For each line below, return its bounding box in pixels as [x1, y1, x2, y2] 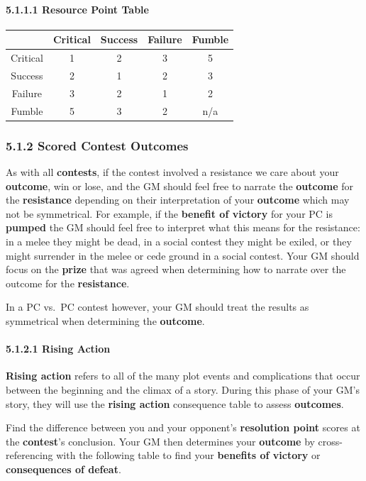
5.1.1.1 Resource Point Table [6, 1, 149, 16]
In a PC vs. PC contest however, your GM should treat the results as [6, 299, 309, 314]
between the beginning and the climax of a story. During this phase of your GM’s [6, 382, 360, 397]
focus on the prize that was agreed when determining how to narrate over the [6, 262, 346, 277]
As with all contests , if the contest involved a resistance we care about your [6, 164, 339, 179]
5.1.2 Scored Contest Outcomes [6, 136, 189, 154]
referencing [6, 448, 53, 463]
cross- [318, 433, 343, 448]
